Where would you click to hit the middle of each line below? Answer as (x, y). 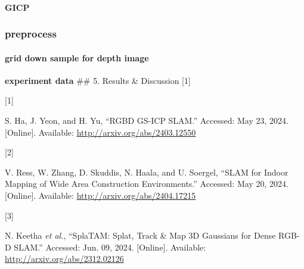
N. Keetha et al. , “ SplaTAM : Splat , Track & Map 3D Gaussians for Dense (140, 235)
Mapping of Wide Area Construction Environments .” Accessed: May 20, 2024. (147, 184)
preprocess (31, 34)
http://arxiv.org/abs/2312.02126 (64, 259)
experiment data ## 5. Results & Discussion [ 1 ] (98, 80)
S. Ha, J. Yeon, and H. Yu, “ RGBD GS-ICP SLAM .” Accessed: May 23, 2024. (147, 121)
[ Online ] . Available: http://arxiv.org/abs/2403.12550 (100, 132)
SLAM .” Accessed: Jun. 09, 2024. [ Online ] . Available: (110, 247)
